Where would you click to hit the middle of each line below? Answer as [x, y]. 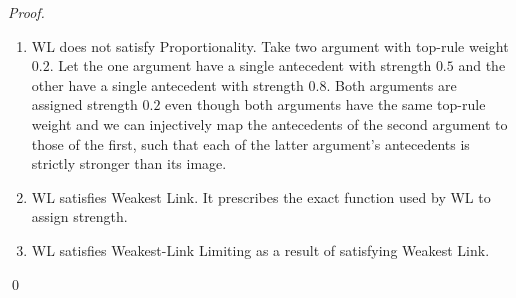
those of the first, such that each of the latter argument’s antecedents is [250, 143]
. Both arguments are [391, 84]
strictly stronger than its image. [129, 163]
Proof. [26, 12]
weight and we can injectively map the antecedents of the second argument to [269, 123]
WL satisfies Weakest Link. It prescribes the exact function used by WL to [261, 196]
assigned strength [84, 104]
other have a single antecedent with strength [167, 84]
